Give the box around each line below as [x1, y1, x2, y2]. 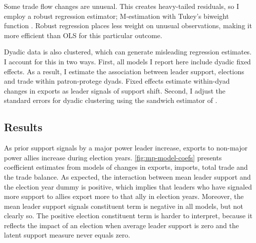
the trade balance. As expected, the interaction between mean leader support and [4, 171, 251, 182]
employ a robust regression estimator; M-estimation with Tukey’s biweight [4, 10, 229, 21]
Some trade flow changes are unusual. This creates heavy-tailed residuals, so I [4, 1, 239, 11]
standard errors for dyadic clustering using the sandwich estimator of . [4, 95, 217, 105]
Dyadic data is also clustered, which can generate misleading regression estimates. [4, 47, 252, 57]
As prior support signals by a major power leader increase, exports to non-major [4, 143, 248, 153]
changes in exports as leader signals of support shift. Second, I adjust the [4, 85, 225, 96]
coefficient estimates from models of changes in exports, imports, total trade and [4, 162, 248, 172]
